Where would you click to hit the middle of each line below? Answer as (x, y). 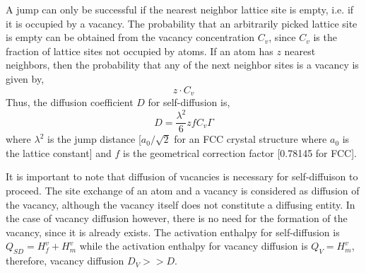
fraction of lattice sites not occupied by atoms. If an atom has (140, 51)
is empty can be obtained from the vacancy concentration (130, 37)
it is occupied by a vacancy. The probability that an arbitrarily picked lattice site (182, 23)
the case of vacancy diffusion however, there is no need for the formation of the (177, 218)
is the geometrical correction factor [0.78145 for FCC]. (240, 152)
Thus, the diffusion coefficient (70, 102)
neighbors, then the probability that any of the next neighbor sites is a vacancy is (182, 65)
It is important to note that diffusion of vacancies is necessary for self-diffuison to (182, 176)
